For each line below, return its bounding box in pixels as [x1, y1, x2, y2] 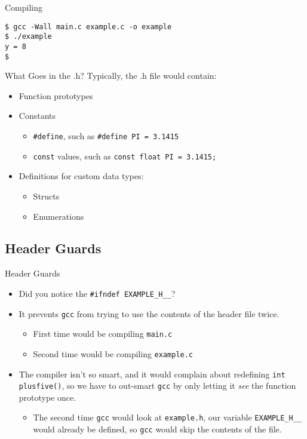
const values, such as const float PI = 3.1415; [33, 149, 217, 162]
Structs [33, 189, 60, 202]
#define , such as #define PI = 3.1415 [33, 130, 179, 142]
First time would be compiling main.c [33, 327, 173, 340]
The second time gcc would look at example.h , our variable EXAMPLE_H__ [33, 411, 302, 423]
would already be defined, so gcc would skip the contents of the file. [33, 423, 282, 435]
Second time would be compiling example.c [33, 347, 194, 360]
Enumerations [33, 210, 84, 222]
